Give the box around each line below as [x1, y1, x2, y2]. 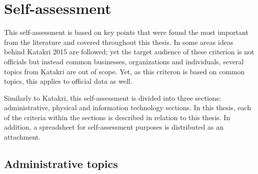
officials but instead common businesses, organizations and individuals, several [4, 56, 244, 66]
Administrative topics [4, 156, 118, 172]
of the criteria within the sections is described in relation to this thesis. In [4, 112, 230, 122]
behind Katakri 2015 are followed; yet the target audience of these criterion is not [4, 46, 254, 57]
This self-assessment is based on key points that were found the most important [4, 27, 248, 37]
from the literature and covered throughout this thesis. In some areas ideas [4, 36, 233, 47]
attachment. [4, 132, 41, 142]
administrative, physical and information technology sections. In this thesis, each [4, 102, 251, 113]
